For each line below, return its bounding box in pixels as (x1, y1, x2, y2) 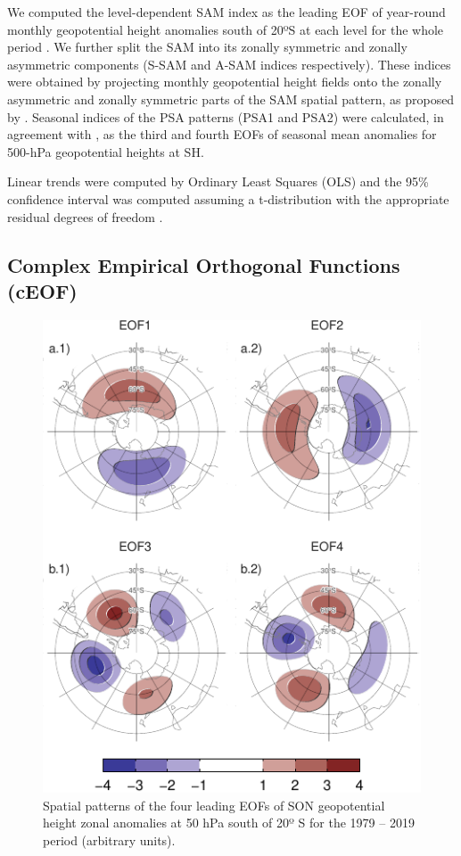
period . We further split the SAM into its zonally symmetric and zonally (7, 37, 407, 56)
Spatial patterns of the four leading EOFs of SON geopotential (43, 795, 385, 814)
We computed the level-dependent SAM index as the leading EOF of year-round (7, 3, 446, 21)
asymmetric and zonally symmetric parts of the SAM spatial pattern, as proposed (7, 89, 455, 108)
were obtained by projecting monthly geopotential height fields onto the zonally (7, 72, 442, 91)
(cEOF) (7, 276, 78, 304)
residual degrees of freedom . (7, 207, 163, 226)
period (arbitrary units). (43, 830, 176, 849)
